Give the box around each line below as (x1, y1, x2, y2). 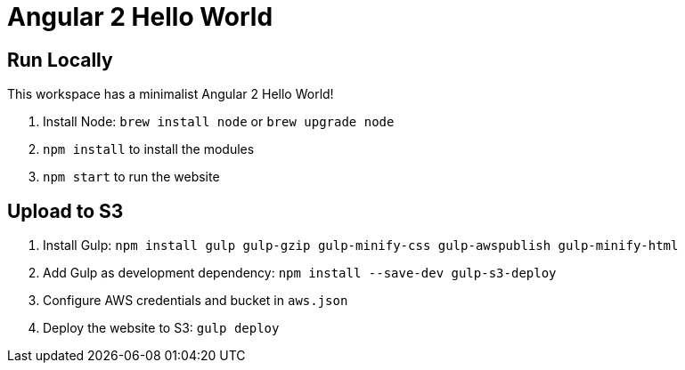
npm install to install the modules (43, 141, 255, 157)
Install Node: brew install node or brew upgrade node (43, 114, 395, 130)
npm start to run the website (43, 169, 220, 185)
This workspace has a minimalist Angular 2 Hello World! (7, 86, 334, 102)
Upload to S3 (7, 199, 124, 222)
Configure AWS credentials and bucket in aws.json (43, 293, 348, 309)
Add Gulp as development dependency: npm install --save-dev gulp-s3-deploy (43, 265, 557, 281)
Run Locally (7, 48, 113, 71)
